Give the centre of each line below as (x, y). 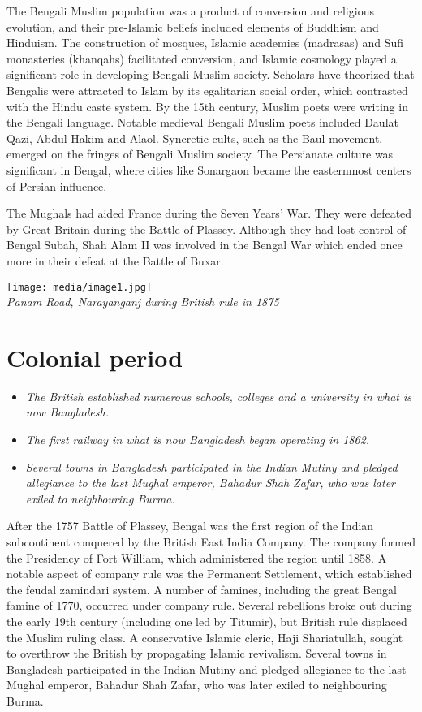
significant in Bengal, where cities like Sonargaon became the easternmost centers (209, 169)
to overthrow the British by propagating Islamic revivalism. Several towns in (197, 653)
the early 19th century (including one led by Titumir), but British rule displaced (207, 621)
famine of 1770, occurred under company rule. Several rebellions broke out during (209, 605)
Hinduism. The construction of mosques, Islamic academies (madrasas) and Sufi (205, 43)
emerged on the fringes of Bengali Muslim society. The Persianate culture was (200, 154)
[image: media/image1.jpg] (79, 287)
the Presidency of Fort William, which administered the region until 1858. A (197, 557)
